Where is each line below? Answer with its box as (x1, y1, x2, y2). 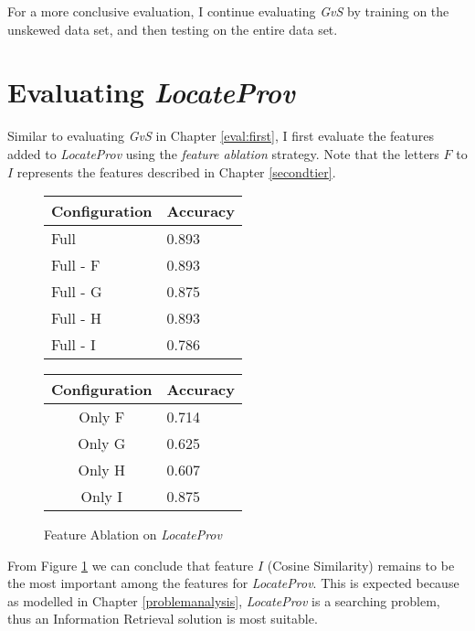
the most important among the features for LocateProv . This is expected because (7, 573, 459, 593)
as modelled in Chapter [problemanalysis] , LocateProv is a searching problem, (7, 591, 440, 610)
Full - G (51, 281, 102, 303)
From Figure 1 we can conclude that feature (7, 555, 254, 574)
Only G (78, 433, 126, 455)
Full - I (51, 334, 96, 356)
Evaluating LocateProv (7, 73, 295, 112)
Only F (79, 406, 125, 428)
